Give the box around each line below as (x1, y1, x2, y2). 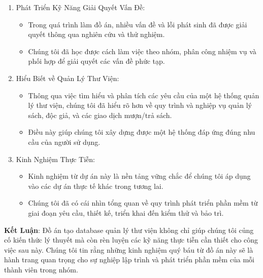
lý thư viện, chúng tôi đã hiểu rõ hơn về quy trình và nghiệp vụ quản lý (28, 100, 252, 110)
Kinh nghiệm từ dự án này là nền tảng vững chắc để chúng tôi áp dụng (28, 171, 251, 181)
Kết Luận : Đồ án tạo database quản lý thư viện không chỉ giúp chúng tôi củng (4, 224, 254, 235)
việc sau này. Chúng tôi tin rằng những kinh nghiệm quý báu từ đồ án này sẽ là (4, 244, 253, 255)
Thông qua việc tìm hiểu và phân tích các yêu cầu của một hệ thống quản (28, 90, 259, 100)
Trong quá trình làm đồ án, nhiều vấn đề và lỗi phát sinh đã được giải (28, 19, 247, 29)
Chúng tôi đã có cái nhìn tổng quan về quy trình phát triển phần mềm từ (28, 197, 258, 208)
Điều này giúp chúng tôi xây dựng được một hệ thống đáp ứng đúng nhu (28, 127, 255, 137)
